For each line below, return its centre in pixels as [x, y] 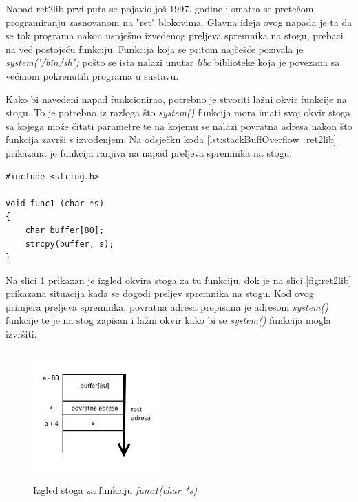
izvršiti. [21, 334]
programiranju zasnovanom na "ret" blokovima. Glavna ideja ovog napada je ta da [179, 22]
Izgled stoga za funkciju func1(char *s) [115, 490]
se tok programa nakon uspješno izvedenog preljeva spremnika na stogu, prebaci [175, 35]
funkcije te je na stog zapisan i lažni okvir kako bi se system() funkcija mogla [168, 320]
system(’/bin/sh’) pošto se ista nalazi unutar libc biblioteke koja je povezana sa [173, 62]
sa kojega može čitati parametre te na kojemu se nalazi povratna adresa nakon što [179, 125]
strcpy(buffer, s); [70, 244]
